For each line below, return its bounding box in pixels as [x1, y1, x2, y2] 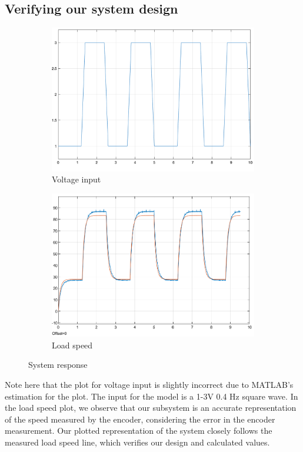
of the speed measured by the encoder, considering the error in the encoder [5, 413, 275, 425]
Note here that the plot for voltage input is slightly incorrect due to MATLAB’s [5, 378, 294, 391]
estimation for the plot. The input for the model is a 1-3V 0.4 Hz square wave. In [5, 390, 298, 402]
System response [28, 358, 88, 371]
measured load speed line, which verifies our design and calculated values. [5, 436, 270, 448]
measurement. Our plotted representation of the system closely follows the [5, 424, 272, 437]
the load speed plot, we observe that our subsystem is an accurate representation [5, 401, 297, 414]
